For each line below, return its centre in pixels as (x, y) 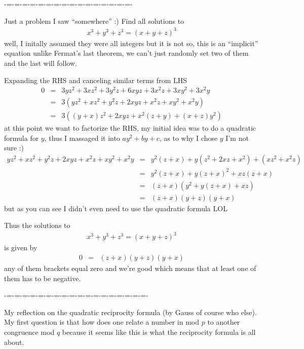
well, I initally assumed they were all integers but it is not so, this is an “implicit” (131, 43)
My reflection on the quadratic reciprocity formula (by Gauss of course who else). (130, 312)
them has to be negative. (43, 278)
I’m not (237, 138)
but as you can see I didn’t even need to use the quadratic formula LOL (116, 208)
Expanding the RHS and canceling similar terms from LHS (96, 80)
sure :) (14, 148)
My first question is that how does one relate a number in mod (102, 322)
